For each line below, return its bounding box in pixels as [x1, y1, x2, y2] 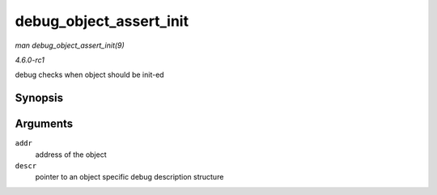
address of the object [35, 150, 107, 159]
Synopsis [15, 91, 64, 105]
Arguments [15, 117, 74, 131]
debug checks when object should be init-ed [15, 70, 165, 80]
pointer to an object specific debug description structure [35, 172, 224, 182]
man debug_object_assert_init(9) [15, 40, 125, 50]
